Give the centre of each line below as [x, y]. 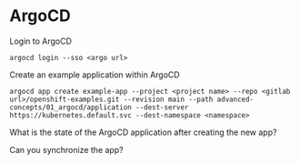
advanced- [235, 99]
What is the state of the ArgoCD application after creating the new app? [143, 132]
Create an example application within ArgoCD [95, 75]
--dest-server [162, 107]
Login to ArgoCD [41, 41]
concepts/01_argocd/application [70, 107]
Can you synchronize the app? [67, 149]
